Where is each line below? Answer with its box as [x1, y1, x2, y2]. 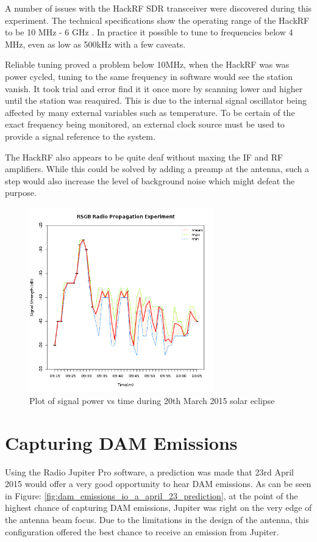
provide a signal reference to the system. [5, 129, 155, 142]
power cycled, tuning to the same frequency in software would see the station [5, 70, 293, 82]
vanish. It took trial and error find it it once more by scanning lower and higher [5, 82, 303, 95]
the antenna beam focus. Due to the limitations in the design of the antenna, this [5, 513, 309, 526]
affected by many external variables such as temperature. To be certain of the [5, 106, 295, 118]
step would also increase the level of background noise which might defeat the [5, 174, 295, 187]
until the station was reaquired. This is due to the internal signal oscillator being [5, 94, 307, 107]
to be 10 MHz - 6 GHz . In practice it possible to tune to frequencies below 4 [5, 26, 293, 38]
